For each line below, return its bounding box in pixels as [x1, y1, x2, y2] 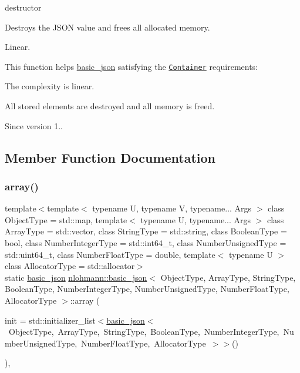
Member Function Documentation [5, 148, 216, 166]
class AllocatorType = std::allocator [5, 260, 135, 272]
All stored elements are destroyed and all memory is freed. [5, 100, 215, 112]
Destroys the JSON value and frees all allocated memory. [5, 21, 210, 33]
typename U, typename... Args [140, 213, 251, 226]
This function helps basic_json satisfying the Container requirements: [5, 60, 258, 72]
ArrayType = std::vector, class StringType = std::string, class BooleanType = [5, 225, 287, 237]
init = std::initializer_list [5, 314, 96, 326]
